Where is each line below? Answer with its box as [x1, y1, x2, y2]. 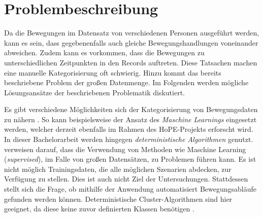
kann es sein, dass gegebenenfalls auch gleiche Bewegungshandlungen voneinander [4, 37, 258, 48]
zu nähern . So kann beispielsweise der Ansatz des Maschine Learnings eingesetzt [4, 114, 257, 124]
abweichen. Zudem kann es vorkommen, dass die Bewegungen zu [4, 47, 205, 58]
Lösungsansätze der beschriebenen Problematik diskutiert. [4, 87, 185, 97]
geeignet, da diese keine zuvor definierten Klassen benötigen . [4, 203, 194, 214]
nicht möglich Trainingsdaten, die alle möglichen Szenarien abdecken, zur [4, 163, 232, 174]
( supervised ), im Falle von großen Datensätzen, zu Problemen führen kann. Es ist [4, 154, 256, 164]
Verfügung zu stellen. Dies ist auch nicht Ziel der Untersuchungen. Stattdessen [4, 173, 248, 184]
